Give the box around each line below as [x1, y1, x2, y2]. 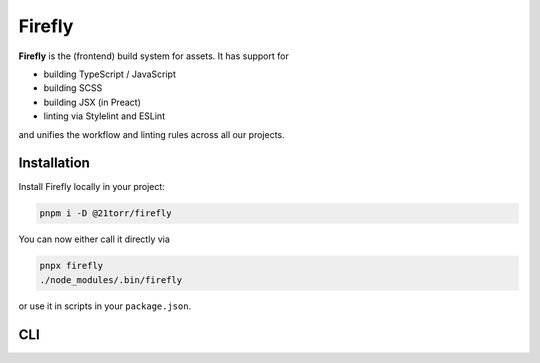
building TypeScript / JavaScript [43, 68, 177, 80]
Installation [18, 155, 90, 172]
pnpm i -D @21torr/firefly [39, 208, 172, 219]
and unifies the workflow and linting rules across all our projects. [18, 128, 285, 140]
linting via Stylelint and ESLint [43, 110, 165, 122]
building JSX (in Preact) [43, 96, 142, 108]
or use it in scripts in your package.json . [18, 300, 192, 312]
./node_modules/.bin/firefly [39, 274, 183, 285]
